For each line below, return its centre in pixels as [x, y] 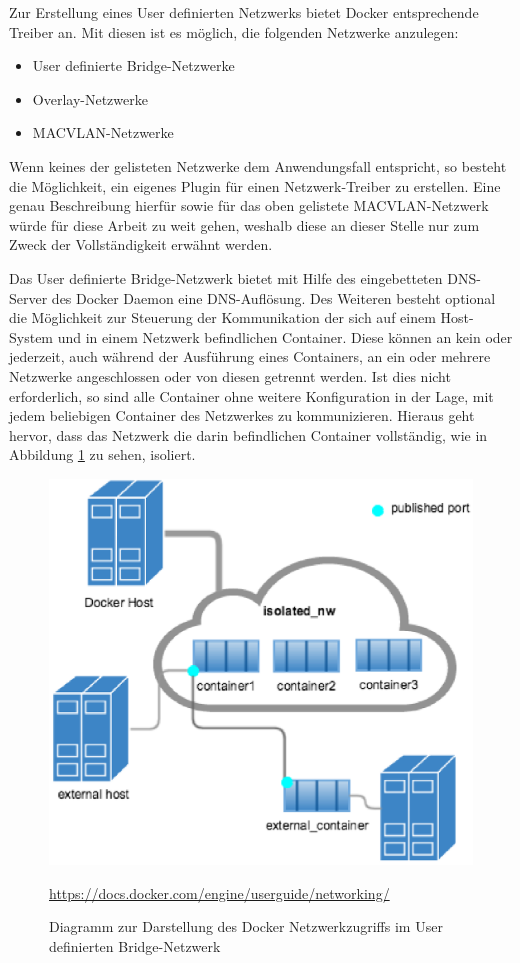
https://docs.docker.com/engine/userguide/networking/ [219, 892]
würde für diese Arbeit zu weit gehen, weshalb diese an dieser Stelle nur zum [244, 224]
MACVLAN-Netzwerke [103, 132]
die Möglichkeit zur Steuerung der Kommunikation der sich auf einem [222, 317]
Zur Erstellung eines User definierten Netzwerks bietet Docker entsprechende [244, 12]
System [31, 336]
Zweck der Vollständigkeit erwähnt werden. [141, 244]
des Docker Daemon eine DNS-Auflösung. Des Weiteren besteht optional [273, 297]
